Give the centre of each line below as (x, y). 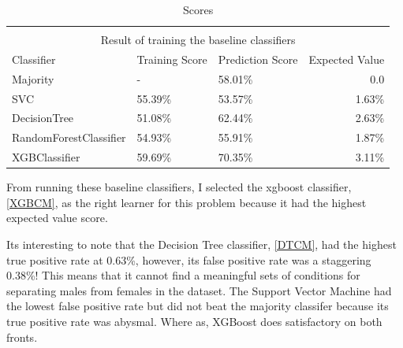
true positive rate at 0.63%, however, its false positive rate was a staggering (189, 259)
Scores (198, 9)
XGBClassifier (46, 157)
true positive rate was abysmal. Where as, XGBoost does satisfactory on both (194, 321)
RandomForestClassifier (69, 137)
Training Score (172, 59)
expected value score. (57, 218)
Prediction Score (258, 59)
